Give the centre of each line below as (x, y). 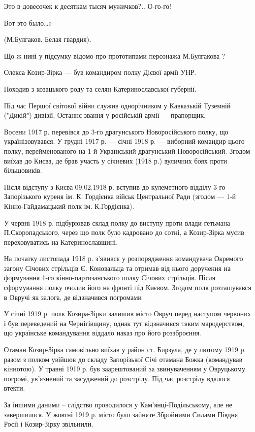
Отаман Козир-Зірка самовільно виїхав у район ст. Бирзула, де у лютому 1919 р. (125, 349)
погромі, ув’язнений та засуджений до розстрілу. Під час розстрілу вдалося (117, 378)
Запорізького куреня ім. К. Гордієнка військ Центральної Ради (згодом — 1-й (120, 196)
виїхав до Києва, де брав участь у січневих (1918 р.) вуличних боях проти (116, 160)
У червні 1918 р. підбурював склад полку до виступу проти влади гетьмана (117, 222)
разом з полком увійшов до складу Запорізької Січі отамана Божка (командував (123, 359)
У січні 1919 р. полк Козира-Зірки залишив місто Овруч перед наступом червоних (127, 314)
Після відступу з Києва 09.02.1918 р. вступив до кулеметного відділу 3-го (115, 186)
